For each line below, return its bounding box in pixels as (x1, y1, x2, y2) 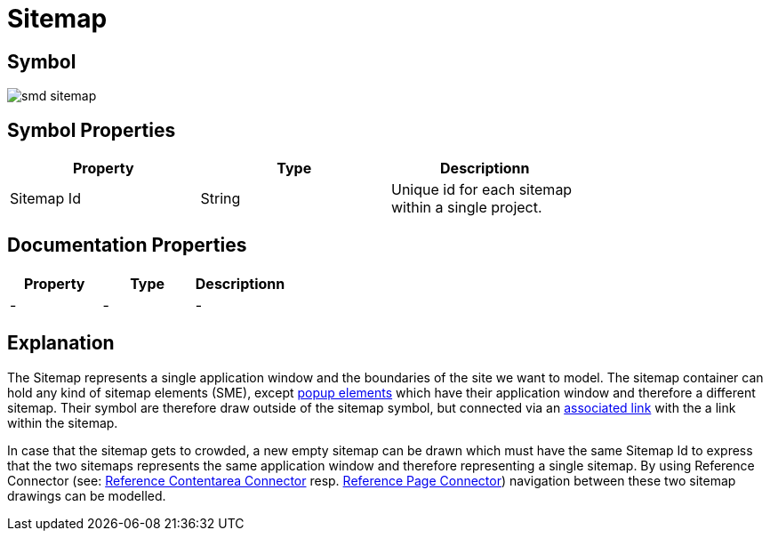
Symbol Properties (7, 118, 176, 141)
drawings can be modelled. (7, 487, 166, 503)
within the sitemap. (7, 414, 118, 430)
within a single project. (391, 198, 542, 217)
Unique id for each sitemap (391, 181, 573, 199)
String (200, 189, 241, 208)
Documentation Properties (7, 234, 247, 257)
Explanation (7, 332, 115, 355)
